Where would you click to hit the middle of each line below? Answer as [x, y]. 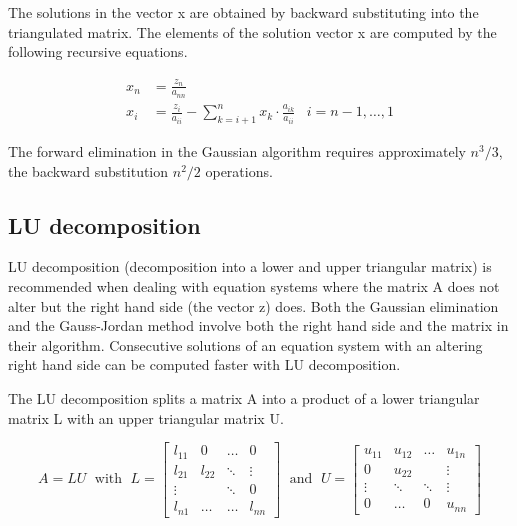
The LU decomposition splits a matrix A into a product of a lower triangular [244, 398]
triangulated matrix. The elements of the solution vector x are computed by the [252, 31]
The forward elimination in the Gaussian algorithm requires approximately [237, 151]
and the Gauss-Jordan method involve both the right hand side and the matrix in [258, 325]
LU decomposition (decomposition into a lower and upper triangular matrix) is [250, 266]
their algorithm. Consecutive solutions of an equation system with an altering [245, 344]
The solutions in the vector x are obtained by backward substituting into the [243, 12]
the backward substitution [88, 170]
